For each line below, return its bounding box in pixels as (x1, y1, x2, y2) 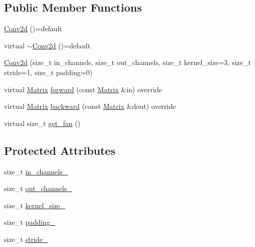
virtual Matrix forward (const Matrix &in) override (4, 84, 162, 94)
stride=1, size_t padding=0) (4, 67, 93, 77)
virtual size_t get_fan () (4, 117, 80, 128)
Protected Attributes (4, 142, 116, 158)
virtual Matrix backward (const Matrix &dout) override (4, 101, 176, 111)
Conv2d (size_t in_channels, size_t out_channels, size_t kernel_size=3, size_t (4, 57, 251, 68)
